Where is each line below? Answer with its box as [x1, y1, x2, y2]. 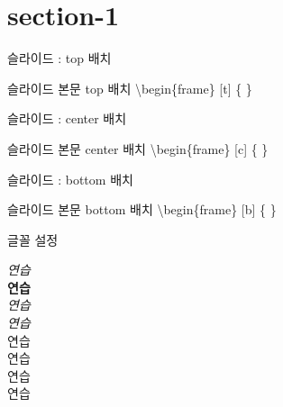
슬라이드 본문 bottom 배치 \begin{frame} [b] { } [7, 200, 277, 219]
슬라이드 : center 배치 [7, 109, 127, 128]
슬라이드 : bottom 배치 [7, 169, 133, 188]
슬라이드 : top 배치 [7, 49, 112, 68]
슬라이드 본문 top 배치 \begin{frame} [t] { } [7, 78, 252, 97]
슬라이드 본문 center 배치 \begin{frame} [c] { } [7, 139, 269, 158]
